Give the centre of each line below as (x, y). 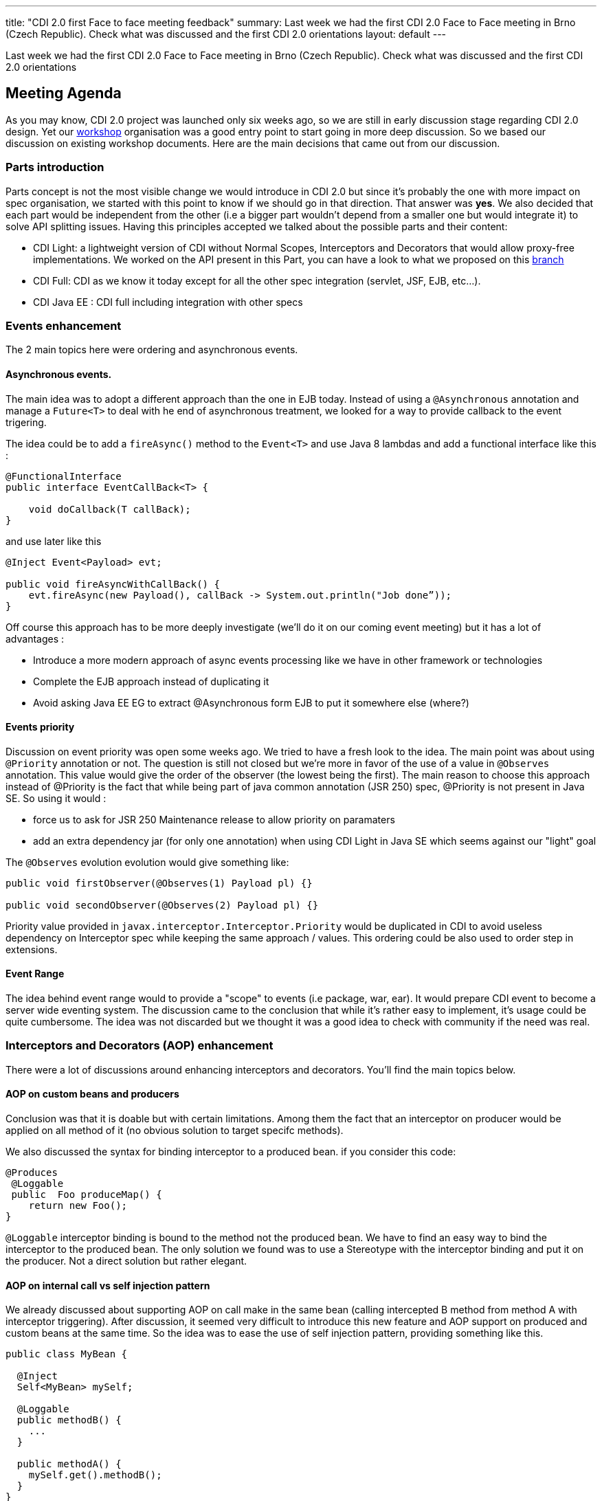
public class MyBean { (67, 1354)
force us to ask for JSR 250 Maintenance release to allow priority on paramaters (214, 819)
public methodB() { (69, 1420)
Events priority (40, 727)
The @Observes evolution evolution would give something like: (147, 862)
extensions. (32, 949)
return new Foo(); (78, 1205)
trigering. (26, 422)
